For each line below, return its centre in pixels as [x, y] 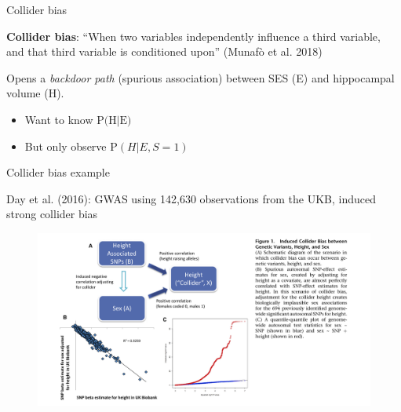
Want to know [59, 119]
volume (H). [35, 93]
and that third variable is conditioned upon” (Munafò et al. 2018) [164, 51]
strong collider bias [52, 214]
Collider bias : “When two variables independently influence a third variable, [193, 36]
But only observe [66, 146]
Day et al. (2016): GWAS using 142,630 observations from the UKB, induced [191, 198]
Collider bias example [58, 172]
